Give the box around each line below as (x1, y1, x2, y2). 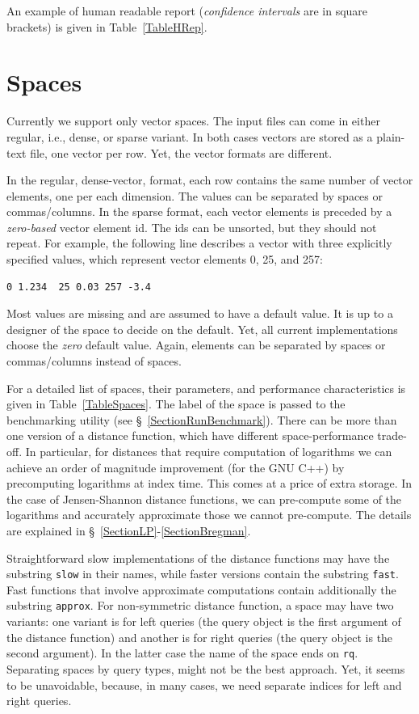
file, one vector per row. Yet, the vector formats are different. (30, 144, 333, 161)
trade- (377, 427, 407, 444)
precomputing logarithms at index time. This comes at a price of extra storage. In (6, 475, 413, 492)
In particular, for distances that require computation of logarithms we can (25, 443, 392, 459)
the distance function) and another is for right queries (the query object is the (6, 628, 393, 645)
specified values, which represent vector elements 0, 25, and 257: (6, 251, 323, 268)
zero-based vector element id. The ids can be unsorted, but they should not (6, 218, 377, 235)
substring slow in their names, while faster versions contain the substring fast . (6, 565, 399, 582)
